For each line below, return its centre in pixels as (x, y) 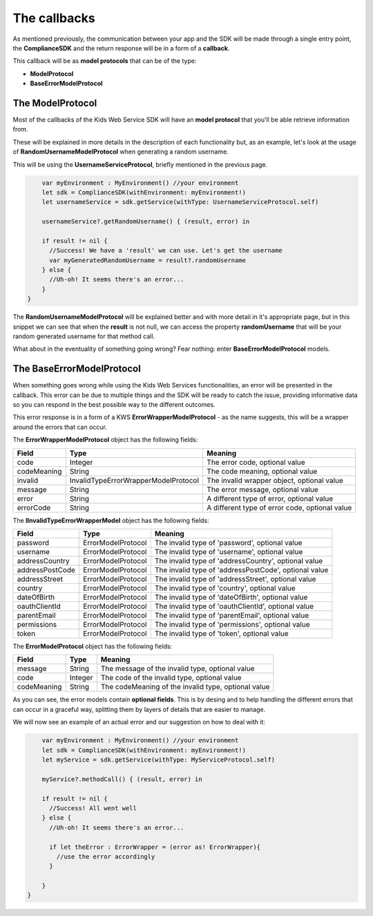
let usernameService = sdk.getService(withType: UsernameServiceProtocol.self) (180, 202)
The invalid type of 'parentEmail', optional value (232, 616)
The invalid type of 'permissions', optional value (232, 625)
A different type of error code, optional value (279, 507)
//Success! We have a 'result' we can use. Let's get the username (166, 250)
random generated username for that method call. (84, 336)
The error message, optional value (263, 489)
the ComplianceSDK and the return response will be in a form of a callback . (121, 48)
